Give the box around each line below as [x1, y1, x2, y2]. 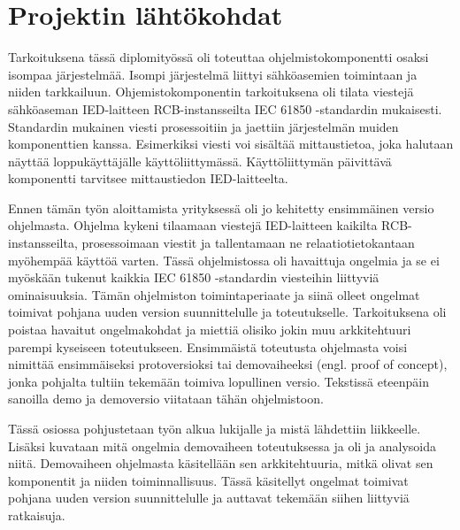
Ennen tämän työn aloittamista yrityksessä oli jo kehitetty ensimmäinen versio [8, 198, 434, 217]
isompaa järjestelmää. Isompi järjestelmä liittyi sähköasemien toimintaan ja [8, 65, 418, 83]
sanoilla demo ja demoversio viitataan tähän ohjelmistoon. [8, 389, 324, 408]
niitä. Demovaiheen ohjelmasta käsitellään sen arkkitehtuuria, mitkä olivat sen [8, 454, 433, 472]
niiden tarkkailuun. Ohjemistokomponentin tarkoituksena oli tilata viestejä [8, 82, 414, 101]
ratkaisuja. [8, 505, 65, 524]
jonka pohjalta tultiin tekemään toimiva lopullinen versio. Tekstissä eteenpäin [8, 372, 429, 390]
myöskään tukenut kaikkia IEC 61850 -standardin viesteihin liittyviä [8, 268, 379, 287]
